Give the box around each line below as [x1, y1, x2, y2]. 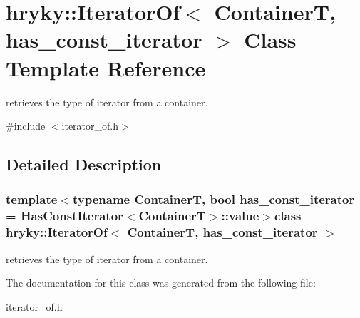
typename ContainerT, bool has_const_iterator [72, 190, 355, 208]
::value [221, 207, 259, 225]
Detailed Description [6, 153, 162, 175]
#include [6, 118, 46, 133]
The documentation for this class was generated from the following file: [6, 275, 316, 290]
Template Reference [6, 53, 206, 82]
